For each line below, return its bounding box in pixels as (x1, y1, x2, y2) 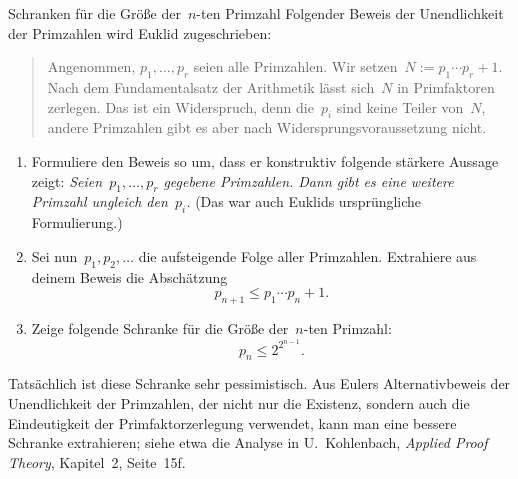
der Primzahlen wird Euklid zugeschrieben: (8, 22, 272, 43)
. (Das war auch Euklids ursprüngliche (186, 191, 422, 212)
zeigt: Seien (31, 170, 103, 191)
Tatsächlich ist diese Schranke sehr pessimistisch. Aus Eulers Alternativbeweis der (8, 373, 511, 394)
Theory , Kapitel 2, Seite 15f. (8, 451, 186, 472)
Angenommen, (47, 56, 136, 77)
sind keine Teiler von (336, 96, 464, 117)
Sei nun (31, 245, 78, 266)
